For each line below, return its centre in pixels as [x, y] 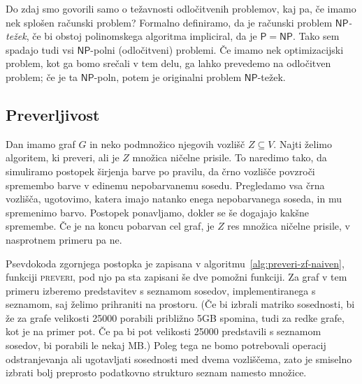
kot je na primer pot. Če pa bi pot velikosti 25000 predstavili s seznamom [164, 331]
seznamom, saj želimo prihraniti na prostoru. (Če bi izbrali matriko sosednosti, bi [180, 304]
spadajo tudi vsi [40, 49]
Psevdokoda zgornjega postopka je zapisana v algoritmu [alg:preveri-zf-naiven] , [175, 263]
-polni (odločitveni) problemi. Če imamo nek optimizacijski [217, 49]
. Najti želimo [303, 143]
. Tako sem [316, 36]
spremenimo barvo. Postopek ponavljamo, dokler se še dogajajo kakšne [157, 212]
